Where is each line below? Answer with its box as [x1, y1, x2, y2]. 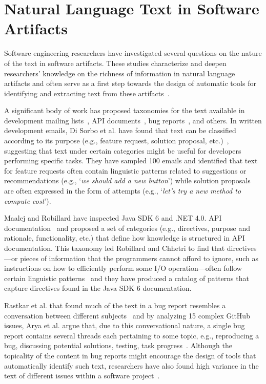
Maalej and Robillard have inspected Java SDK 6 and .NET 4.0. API [4, 212, 222, 223]
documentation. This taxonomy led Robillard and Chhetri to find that [4, 243, 225, 253]
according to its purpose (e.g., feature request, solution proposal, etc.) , [4, 135, 229, 146]
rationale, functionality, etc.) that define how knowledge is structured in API [4, 232, 245, 243]
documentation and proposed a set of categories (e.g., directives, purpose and [4, 222, 251, 233]
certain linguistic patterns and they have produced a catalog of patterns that [4, 272, 249, 283]
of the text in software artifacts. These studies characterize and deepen [4, 57, 227, 68]
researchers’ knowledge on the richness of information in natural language [4, 68, 235, 78]
